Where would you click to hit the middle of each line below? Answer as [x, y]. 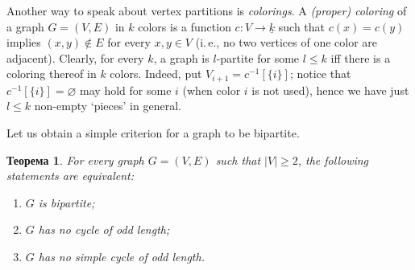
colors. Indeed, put [156, 74]
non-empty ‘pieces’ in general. [108, 106]
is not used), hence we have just [330, 90]
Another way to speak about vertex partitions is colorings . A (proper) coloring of [207, 10]
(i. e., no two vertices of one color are [286, 42]
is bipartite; [66, 202]
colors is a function [185, 26]
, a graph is [181, 57]
